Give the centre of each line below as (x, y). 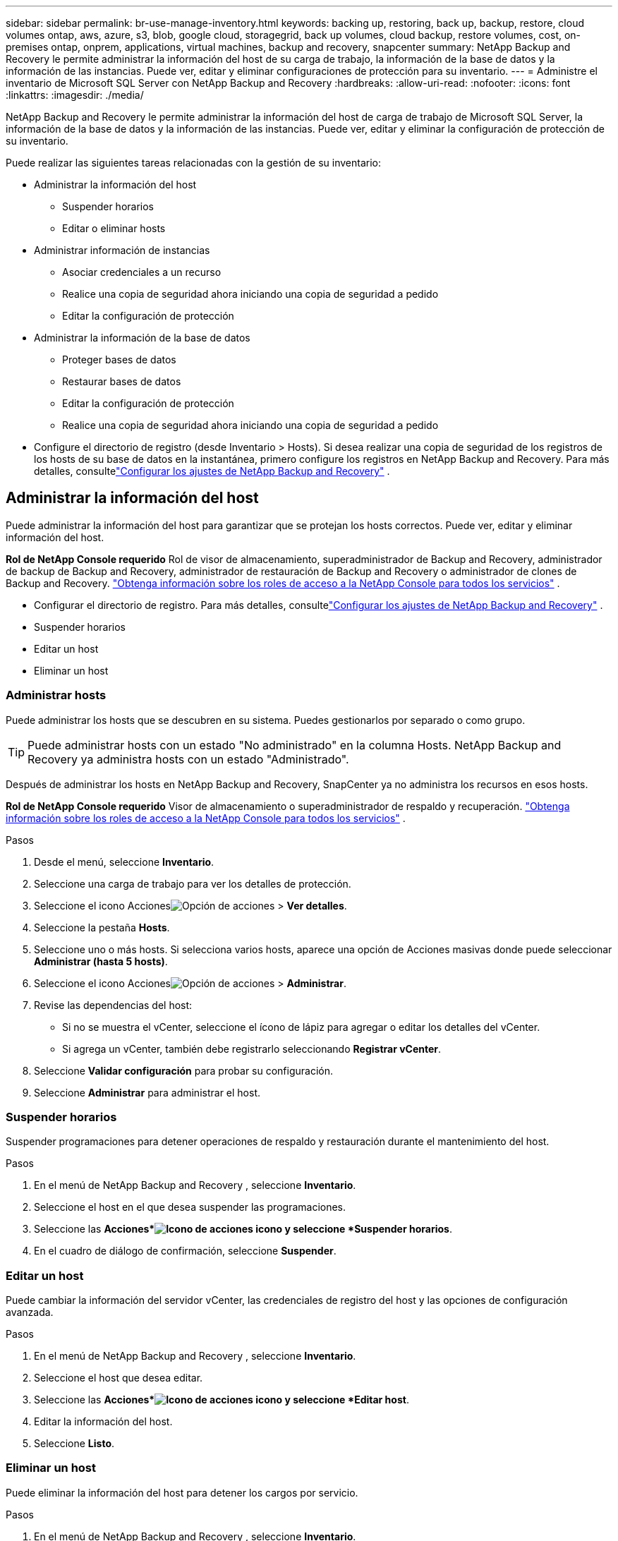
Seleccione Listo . (74, 1444)
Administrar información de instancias (122, 250)
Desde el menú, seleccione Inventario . (124, 862)
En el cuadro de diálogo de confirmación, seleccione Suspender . (185, 1251)
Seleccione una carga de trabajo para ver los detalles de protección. (193, 883)
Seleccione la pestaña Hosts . (102, 927)
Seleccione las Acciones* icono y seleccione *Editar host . (222, 1400)
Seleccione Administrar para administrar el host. (147, 1092)
